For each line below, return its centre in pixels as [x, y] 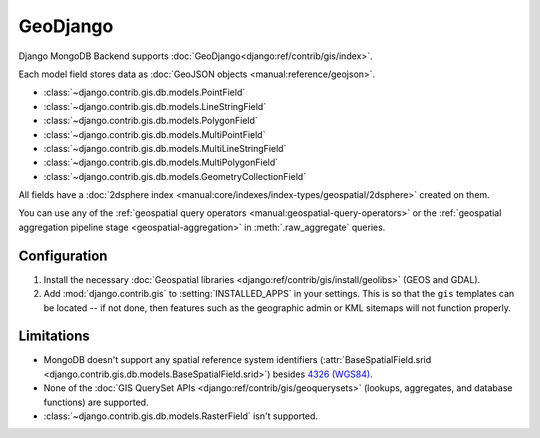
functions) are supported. [96, 402]
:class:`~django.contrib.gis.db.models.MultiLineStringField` [165, 148]
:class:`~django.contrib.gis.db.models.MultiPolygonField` [161, 162]
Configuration [63, 255]
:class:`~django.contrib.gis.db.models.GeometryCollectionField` [175, 176]
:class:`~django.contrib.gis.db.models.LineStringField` [155, 106]
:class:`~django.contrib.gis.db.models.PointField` [144, 92]
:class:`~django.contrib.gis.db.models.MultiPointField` [154, 134]
